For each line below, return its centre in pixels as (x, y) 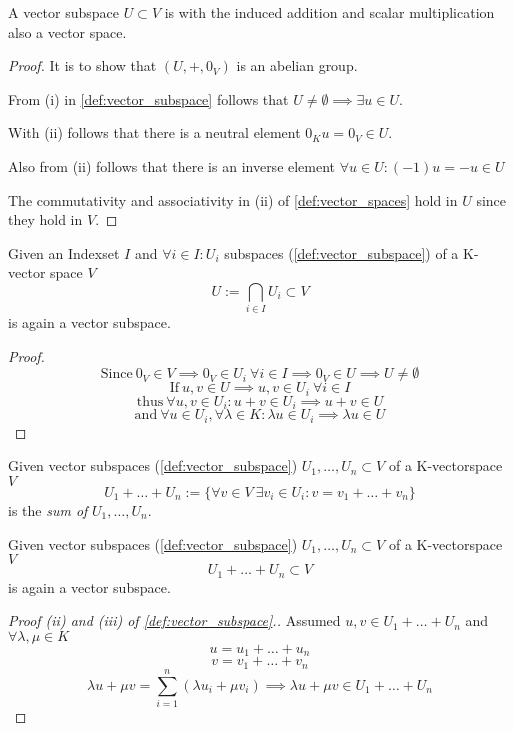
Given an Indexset (64, 252)
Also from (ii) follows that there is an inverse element (172, 165)
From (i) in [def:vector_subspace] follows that (148, 98)
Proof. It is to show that (82, 65)
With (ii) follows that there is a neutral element (154, 132)
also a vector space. (67, 31)
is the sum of (48, 510)
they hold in (45, 219)
